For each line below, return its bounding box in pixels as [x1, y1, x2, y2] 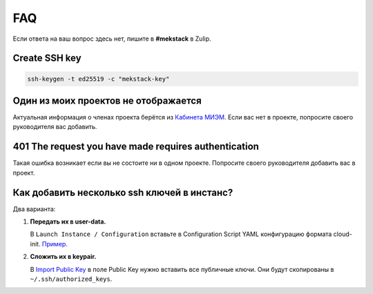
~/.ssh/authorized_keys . [30, 275, 113, 283]
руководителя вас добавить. [12, 123, 97, 131]
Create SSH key [12, 52, 82, 64]
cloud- [333, 230, 352, 238]
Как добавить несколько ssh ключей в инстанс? [12, 186, 233, 198]
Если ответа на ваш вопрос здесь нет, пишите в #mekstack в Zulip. [12, 35, 211, 43]
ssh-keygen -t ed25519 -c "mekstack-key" [27, 75, 170, 83]
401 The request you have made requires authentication [12, 141, 259, 153]
